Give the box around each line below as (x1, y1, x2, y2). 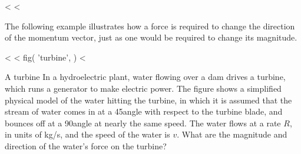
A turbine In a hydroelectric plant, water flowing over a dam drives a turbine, (5, 71, 286, 83)
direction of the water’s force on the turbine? (5, 139, 167, 152)
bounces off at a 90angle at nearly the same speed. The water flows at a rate (5, 116, 281, 129)
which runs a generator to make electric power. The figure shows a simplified (5, 82, 282, 94)
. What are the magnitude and (177, 128, 287, 140)
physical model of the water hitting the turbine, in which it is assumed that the (5, 93, 292, 106)
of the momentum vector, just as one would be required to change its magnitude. (5, 31, 297, 43)
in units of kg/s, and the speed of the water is (5, 128, 170, 140)
